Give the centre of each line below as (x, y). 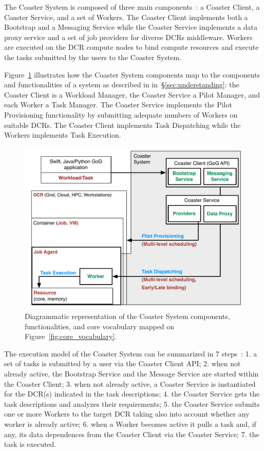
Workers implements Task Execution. (63, 135)
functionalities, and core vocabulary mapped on (100, 326)
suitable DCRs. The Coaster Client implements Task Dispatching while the (122, 125)
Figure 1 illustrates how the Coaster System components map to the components (132, 74)
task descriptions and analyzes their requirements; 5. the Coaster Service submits (132, 403)
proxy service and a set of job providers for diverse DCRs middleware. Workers (128, 37)
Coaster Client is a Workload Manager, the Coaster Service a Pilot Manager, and (132, 94)
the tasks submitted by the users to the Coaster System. (93, 57)
